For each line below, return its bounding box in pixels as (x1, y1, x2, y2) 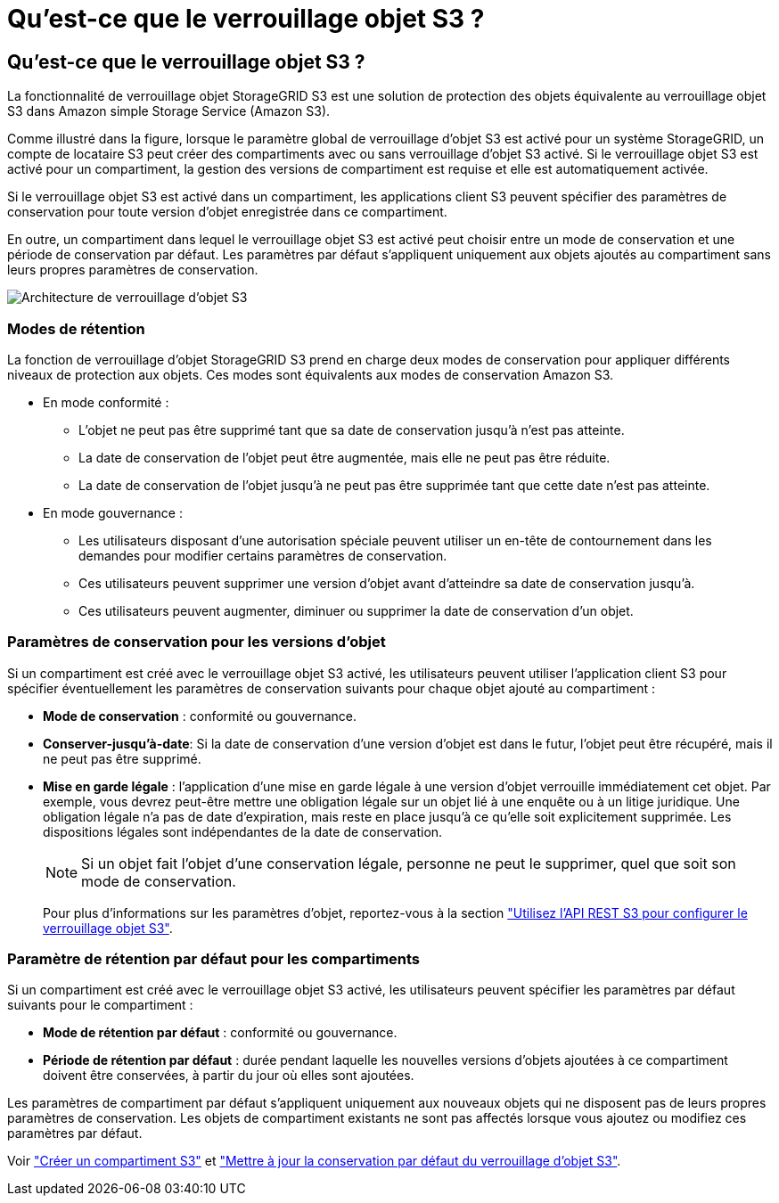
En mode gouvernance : (43, 504, 183, 520)
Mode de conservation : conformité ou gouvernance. (43, 708, 357, 724)
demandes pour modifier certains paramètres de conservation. (78, 547, 447, 563)
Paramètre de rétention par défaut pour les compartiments (7, 950, 421, 969)
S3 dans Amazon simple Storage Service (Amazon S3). (7, 103, 331, 119)
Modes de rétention (7, 319, 145, 338)
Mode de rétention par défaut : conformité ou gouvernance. (43, 1025, 398, 1041)
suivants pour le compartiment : (7, 997, 193, 1013)
